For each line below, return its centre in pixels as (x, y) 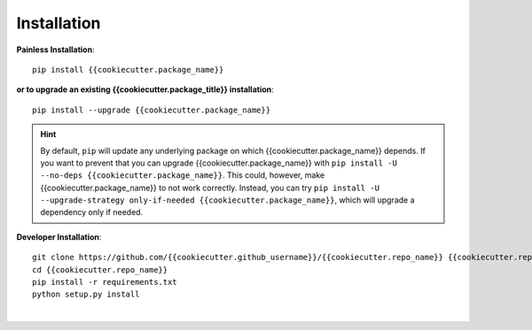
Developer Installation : (59, 237)
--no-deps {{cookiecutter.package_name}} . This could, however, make (183, 175)
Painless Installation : (55, 50)
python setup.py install (86, 295)
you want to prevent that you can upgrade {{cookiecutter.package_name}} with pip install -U (219, 163)
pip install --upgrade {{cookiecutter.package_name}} (151, 110)
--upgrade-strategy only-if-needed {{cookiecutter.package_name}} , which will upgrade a (228, 200)
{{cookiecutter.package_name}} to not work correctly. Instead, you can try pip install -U (210, 188)
